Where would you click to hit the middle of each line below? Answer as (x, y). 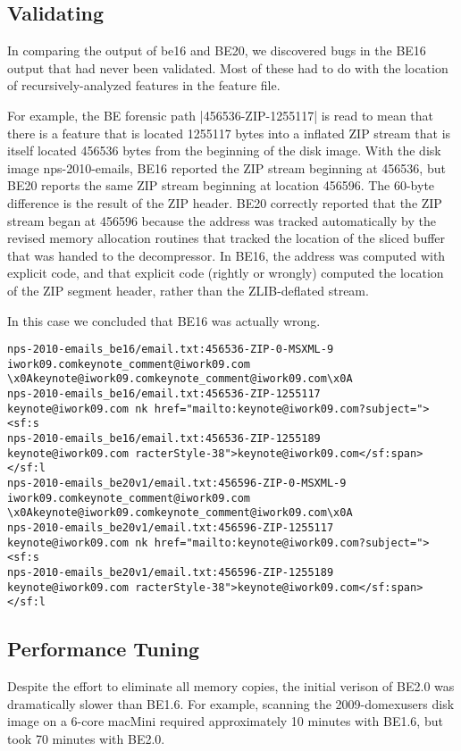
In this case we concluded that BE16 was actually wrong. (164, 320)
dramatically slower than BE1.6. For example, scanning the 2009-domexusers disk (231, 703)
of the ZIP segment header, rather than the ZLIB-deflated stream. (188, 290)
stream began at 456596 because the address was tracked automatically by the (222, 220)
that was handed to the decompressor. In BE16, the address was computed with (226, 255)
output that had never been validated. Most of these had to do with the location (228, 67)
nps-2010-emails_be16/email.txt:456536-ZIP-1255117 (164, 394)
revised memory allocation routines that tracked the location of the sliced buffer (226, 238)
